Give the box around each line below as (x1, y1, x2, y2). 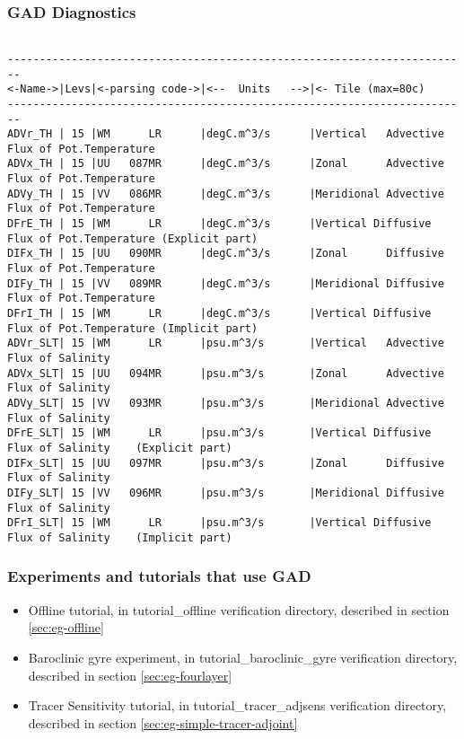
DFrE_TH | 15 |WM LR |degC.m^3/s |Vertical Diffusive (7, 217, 432, 231)
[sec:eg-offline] (28, 618, 104, 637)
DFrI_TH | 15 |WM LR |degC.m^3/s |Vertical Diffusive (7, 307, 432, 321)
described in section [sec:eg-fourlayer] (28, 665, 232, 684)
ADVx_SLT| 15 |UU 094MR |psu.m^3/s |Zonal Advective (7, 366, 444, 380)
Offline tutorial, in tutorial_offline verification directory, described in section (28, 600, 450, 619)
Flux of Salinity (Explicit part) (7, 441, 232, 454)
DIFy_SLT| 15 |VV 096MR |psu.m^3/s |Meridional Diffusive (7, 486, 444, 499)
